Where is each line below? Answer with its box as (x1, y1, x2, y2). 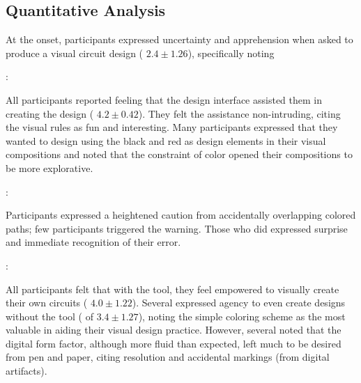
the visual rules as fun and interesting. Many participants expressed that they (6, 120, 338, 134)
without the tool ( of (6, 308, 94, 323)
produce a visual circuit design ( (6, 45, 144, 60)
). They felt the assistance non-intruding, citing (138, 106, 341, 120)
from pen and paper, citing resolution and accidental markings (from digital (6, 350, 330, 364)
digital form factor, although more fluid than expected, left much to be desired (6, 336, 341, 350)
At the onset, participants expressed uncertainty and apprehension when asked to (6, 32, 353, 47)
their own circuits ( (6, 295, 88, 310)
